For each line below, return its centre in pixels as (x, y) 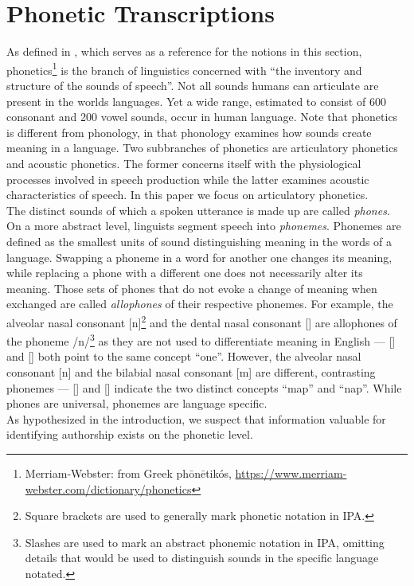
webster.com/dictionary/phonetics (108, 488)
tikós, (219, 473)
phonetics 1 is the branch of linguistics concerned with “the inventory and (184, 68)
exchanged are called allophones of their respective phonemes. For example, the (200, 304)
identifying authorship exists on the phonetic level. (130, 434)
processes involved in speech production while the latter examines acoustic (188, 179)
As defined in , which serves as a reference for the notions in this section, (184, 51)
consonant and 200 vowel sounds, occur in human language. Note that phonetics (202, 117)
